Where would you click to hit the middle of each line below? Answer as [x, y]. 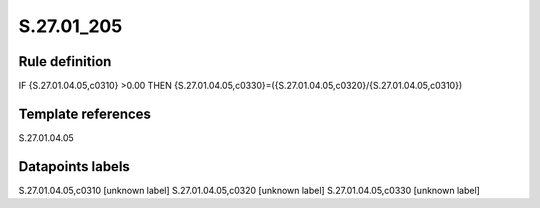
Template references [85, 113]
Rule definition [65, 61]
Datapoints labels [74, 166]
